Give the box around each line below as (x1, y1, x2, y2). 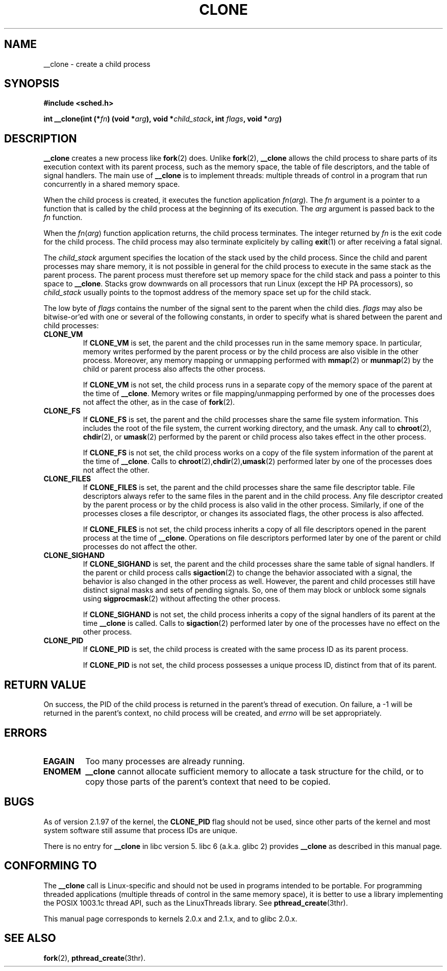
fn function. (43, 213, 83, 222)
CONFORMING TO (4, 859, 97, 872)
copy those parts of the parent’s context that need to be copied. (85, 776, 331, 787)
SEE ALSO (4, 932, 56, 945)
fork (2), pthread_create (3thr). (43, 953, 146, 962)
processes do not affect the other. (83, 542, 197, 551)
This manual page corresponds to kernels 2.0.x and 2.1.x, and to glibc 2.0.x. (43, 914, 297, 923)
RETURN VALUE (4, 678, 86, 691)
